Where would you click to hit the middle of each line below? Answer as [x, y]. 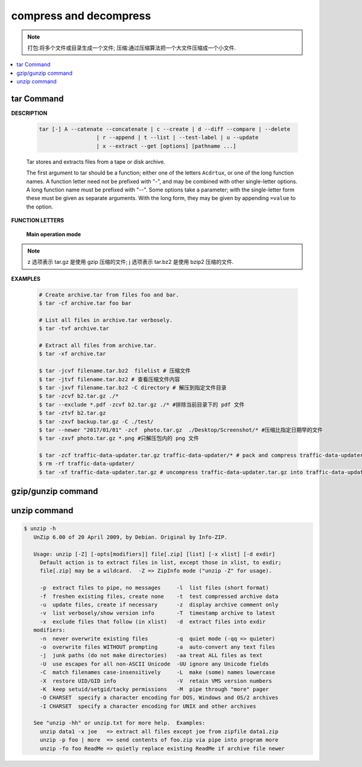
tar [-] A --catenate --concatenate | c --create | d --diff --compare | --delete [165, 129]
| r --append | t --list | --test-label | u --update [177, 138]
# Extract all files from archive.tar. [98, 345]
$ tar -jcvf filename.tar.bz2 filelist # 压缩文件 [115, 371]
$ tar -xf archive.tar [72, 354]
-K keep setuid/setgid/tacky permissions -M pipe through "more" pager [154, 689]
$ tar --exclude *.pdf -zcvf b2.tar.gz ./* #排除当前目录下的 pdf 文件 [142, 404]
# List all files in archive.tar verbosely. [106, 320]
